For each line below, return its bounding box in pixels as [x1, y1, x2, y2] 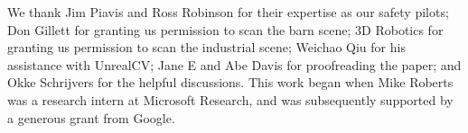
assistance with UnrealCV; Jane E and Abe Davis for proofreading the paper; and [7, 55, 462, 74]
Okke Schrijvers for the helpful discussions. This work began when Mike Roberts [7, 73, 454, 92]
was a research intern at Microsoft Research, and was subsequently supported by [7, 90, 454, 109]
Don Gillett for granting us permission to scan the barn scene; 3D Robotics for [7, 20, 444, 39]
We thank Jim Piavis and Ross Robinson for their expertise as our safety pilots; [7, 3, 449, 21]
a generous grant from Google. [7, 108, 175, 127]
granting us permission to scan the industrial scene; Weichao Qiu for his [7, 38, 406, 57]
